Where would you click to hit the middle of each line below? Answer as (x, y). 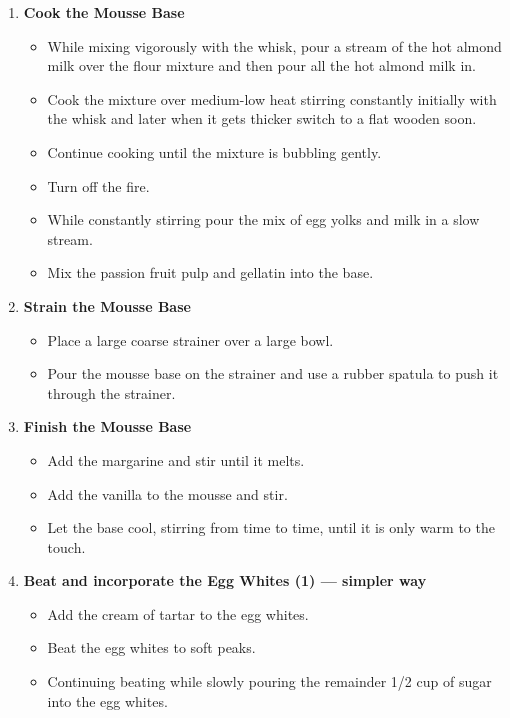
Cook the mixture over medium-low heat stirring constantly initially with (272, 98)
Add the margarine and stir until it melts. (176, 459)
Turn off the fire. (98, 185)
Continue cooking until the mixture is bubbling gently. (214, 151)
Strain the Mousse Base (107, 305)
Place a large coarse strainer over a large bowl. (190, 339)
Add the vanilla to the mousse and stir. (167, 493)
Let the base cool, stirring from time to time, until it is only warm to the (271, 527)
